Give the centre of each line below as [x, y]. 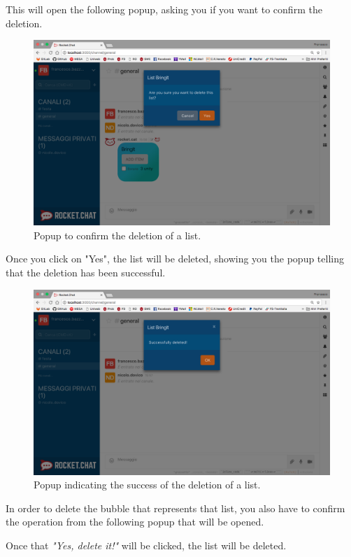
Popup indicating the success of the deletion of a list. [147, 485]
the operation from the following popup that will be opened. [135, 522]
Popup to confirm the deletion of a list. [117, 235]
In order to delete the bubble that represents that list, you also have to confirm [175, 508]
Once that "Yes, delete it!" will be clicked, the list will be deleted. [146, 545]
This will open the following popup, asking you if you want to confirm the [164, 9]
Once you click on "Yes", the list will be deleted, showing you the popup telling [175, 259]
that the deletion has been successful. [86, 272]
